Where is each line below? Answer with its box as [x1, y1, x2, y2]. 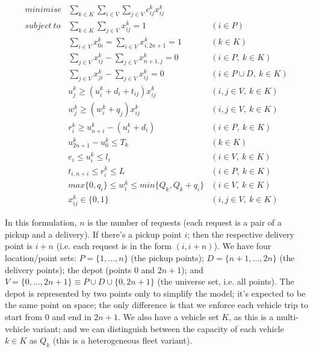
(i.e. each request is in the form [56, 239, 172, 252]
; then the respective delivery [187, 227, 294, 240]
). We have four [214, 239, 271, 252]
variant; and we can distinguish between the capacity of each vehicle [32, 322, 284, 335]
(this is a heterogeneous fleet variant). [52, 334, 193, 347]
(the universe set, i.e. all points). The [157, 275, 294, 288]
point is [5, 239, 33, 252]
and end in [52, 310, 91, 323]
